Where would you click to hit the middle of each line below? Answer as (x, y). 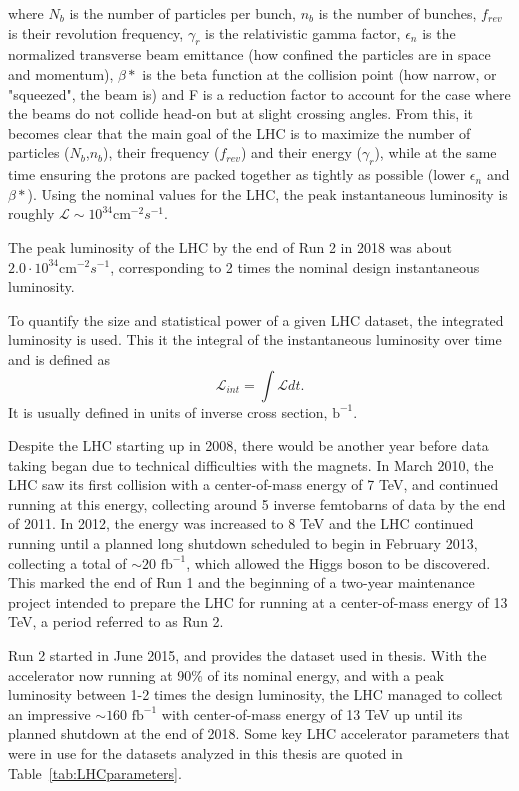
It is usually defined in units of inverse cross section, (168, 411)
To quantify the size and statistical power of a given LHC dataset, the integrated (256, 319)
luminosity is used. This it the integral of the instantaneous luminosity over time (255, 339)
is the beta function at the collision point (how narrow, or (319, 73)
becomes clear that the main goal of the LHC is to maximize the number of (239, 132)
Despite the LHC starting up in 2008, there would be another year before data (248, 445)
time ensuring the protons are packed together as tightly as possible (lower (237, 174)
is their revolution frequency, (96, 32)
